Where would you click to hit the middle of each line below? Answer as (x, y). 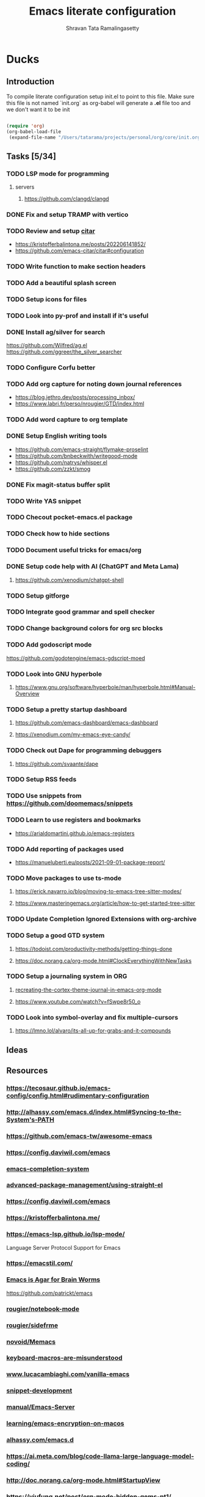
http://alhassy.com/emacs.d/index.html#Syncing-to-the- (94, 1112)
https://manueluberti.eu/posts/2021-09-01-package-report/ (90, 862)
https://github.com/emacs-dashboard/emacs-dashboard (87, 723)
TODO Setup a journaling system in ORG (67, 976)
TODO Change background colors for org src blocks (85, 628)
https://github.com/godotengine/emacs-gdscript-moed (76, 658)
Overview (27, 694)
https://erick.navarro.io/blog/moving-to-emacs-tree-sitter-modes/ (98, 891)
